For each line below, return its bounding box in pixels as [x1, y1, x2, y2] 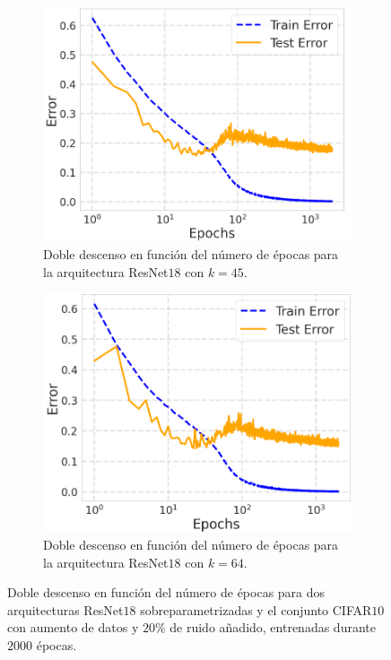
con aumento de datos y [7, 618, 139, 637]
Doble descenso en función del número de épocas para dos [7, 583, 326, 602]
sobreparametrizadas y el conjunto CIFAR [140, 600, 372, 619]
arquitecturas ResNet [7, 600, 124, 619]
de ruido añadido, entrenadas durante [169, 618, 376, 637]
